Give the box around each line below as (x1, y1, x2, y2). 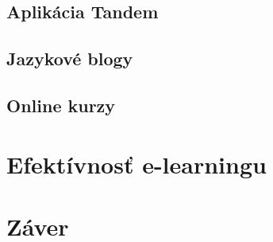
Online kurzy (6, 92, 116, 117)
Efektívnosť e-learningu (6, 147, 267, 180)
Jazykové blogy (6, 46, 133, 71)
